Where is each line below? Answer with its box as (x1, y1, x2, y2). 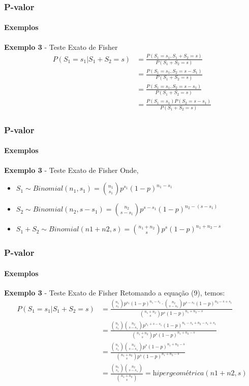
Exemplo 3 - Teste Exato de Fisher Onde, (4, 164, 139, 175)
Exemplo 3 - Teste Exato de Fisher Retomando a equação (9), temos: (4, 287, 225, 298)
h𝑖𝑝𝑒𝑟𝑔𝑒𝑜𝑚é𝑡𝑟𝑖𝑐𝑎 (152, 370, 204, 377)
